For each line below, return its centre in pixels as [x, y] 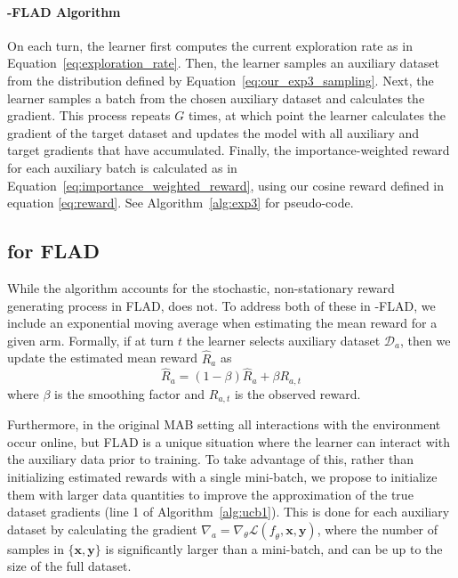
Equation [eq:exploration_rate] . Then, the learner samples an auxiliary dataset [224, 63]
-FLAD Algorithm [64, 11]
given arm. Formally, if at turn [91, 340]
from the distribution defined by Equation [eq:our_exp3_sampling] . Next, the [221, 80]
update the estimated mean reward [103, 358]
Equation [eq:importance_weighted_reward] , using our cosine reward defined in [226, 185]
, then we [425, 340]
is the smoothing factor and [130, 393]
